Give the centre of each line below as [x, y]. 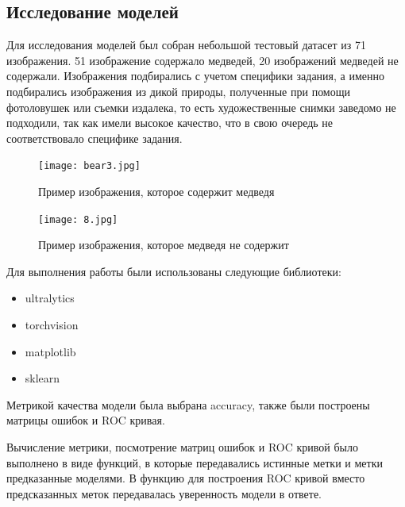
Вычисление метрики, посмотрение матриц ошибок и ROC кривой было [182, 447]
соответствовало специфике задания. [94, 138]
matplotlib [50, 351]
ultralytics [50, 298]
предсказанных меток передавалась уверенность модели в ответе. [164, 493]
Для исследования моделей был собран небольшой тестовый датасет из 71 [186, 45]
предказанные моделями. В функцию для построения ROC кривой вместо [186, 478]
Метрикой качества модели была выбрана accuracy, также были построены [188, 404]
